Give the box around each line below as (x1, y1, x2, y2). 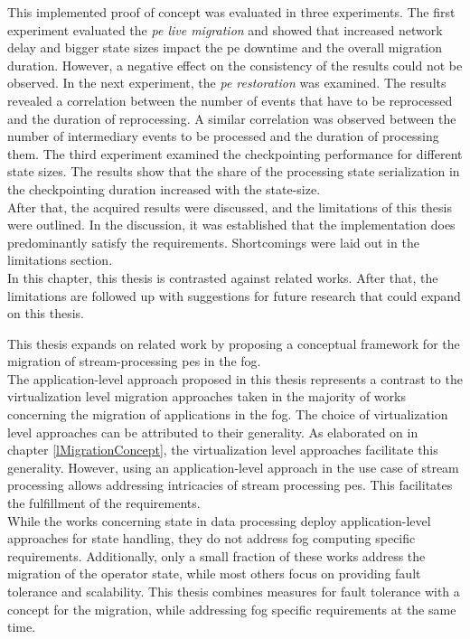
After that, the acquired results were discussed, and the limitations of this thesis (7, 197, 453, 216)
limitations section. (7, 250, 113, 269)
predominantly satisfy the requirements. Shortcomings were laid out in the (7, 232, 419, 251)
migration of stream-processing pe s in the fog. (7, 352, 261, 371)
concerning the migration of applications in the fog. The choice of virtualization (7, 405, 448, 424)
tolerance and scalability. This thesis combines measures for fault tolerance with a (7, 582, 460, 600)
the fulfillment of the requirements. (7, 493, 201, 512)
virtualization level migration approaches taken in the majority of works (7, 387, 406, 406)
